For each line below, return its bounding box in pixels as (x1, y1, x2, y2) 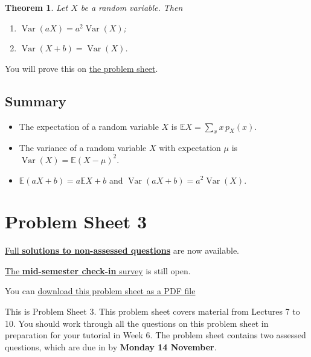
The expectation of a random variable (19, 120, 159, 132)
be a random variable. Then (80, 1, 183, 13)
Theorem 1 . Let (5, 1, 68, 13)
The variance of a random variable (19, 141, 147, 154)
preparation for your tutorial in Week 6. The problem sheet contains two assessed (5, 329, 306, 341)
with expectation (159, 141, 221, 154)
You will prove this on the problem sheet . (5, 62, 158, 74)
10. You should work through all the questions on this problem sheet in (5, 317, 269, 329)
